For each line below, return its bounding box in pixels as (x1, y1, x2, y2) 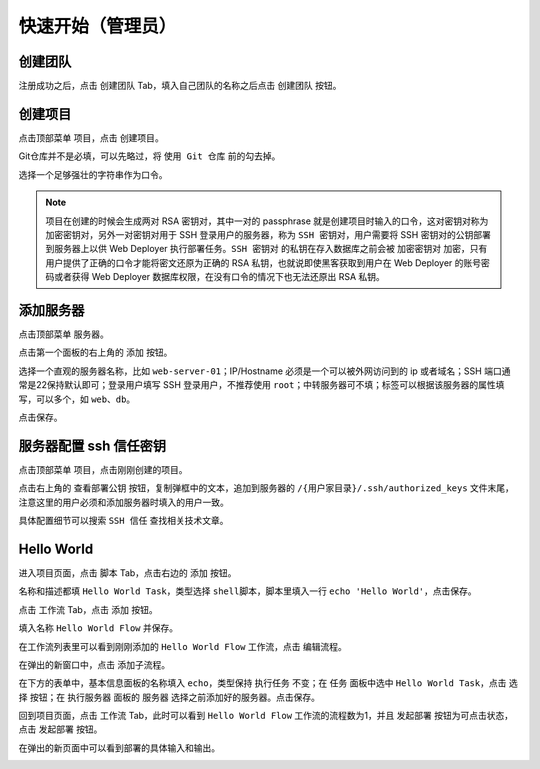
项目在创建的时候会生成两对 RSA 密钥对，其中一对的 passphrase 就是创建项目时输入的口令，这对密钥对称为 (45, 215, 489, 227)
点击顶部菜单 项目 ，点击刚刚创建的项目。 (18, 463, 188, 475)
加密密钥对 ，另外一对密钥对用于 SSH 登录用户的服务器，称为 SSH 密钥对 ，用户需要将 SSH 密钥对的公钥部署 (45, 228, 492, 240)
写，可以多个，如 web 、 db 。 (18, 393, 136, 405)
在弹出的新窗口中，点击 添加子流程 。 (18, 658, 170, 670)
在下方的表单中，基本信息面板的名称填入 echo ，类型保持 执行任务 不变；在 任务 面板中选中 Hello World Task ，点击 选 (18, 677, 519, 689)
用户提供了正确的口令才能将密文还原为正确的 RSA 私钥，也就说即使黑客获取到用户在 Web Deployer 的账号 (45, 256, 482, 269)
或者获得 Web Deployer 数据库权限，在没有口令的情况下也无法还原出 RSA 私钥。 (53, 271, 385, 283)
